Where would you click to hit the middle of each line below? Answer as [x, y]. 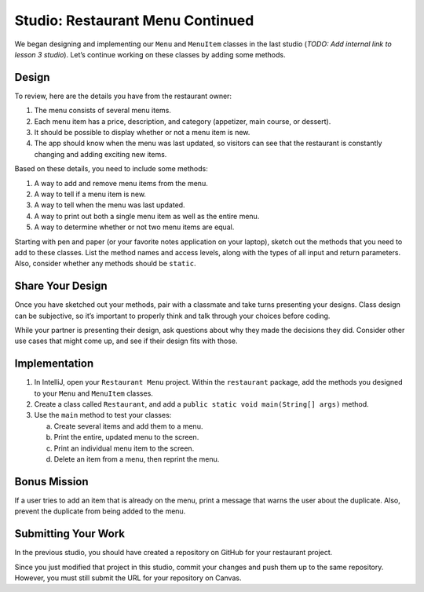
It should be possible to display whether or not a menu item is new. [142, 133]
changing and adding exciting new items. [101, 154]
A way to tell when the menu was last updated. [110, 205]
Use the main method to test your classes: [103, 415]
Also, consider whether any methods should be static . [105, 264]
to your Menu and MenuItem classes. [93, 393]
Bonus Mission [52, 482]
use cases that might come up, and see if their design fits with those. [126, 341]
